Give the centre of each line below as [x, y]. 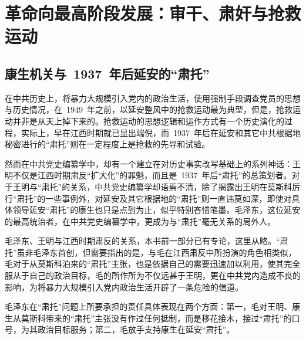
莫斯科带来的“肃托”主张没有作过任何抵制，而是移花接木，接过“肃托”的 [156, 318]
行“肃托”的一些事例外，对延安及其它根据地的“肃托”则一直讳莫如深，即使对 [148, 198]
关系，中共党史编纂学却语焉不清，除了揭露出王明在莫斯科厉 [185, 186]
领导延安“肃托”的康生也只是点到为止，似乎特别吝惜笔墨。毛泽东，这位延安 [157, 210]
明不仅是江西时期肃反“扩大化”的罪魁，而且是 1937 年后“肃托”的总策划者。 [148, 175]
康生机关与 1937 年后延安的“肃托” [107, 73]
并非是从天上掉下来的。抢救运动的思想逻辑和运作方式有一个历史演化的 [148, 121]
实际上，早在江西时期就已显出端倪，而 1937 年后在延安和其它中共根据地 [161, 132]
